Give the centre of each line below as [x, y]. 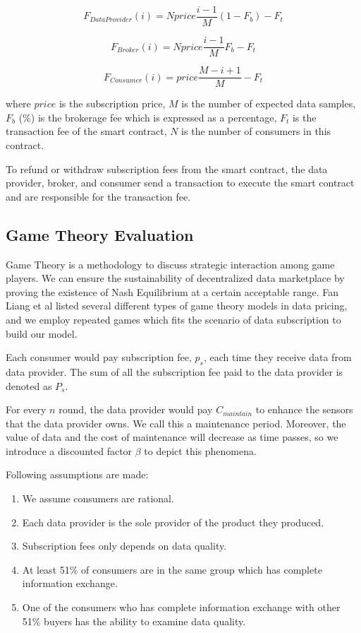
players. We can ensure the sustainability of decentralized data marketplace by [175, 278]
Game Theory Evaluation [100, 234]
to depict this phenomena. [200, 450]
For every [26, 409]
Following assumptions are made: [77, 474]
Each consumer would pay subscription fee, [99, 357]
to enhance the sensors [304, 409]
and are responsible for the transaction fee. [98, 196]
